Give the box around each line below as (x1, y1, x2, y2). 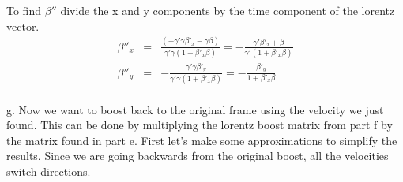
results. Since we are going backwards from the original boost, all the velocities (6, 147, 389, 164)
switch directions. (6, 162, 91, 179)
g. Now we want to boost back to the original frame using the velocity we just (6, 101, 384, 117)
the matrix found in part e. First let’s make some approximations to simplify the (6, 132, 397, 148)
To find (6, 2, 41, 18)
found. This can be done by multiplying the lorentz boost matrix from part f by (6, 117, 393, 133)
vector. (6, 17, 40, 34)
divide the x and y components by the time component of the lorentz (60, 2, 395, 18)
